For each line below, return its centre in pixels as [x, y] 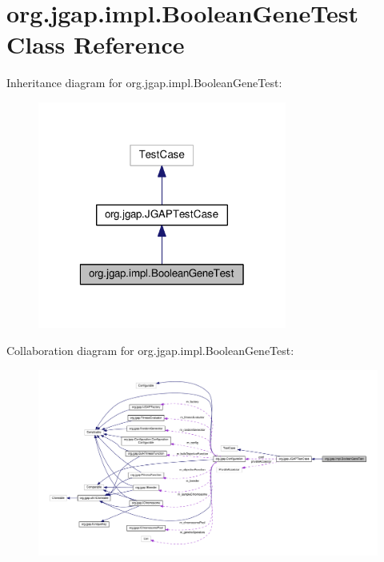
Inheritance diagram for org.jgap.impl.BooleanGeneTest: [144, 83]
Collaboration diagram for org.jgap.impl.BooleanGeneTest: [150, 350]
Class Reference [96, 44]
